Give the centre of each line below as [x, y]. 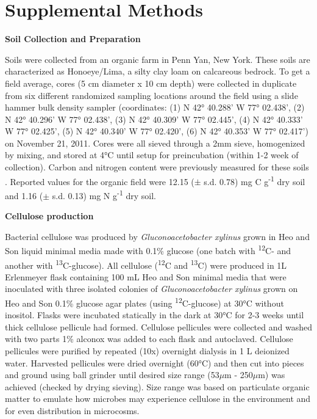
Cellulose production [49, 216]
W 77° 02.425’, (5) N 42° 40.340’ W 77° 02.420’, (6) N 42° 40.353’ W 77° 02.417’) [157, 131]
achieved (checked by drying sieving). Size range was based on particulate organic [157, 386]
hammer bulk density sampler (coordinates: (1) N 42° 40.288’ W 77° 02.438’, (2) [155, 107]
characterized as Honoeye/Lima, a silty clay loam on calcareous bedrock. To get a [158, 71]
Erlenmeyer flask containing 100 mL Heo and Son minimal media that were [146, 276]
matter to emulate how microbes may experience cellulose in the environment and [158, 399]
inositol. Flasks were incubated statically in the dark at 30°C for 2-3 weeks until [155, 315]
